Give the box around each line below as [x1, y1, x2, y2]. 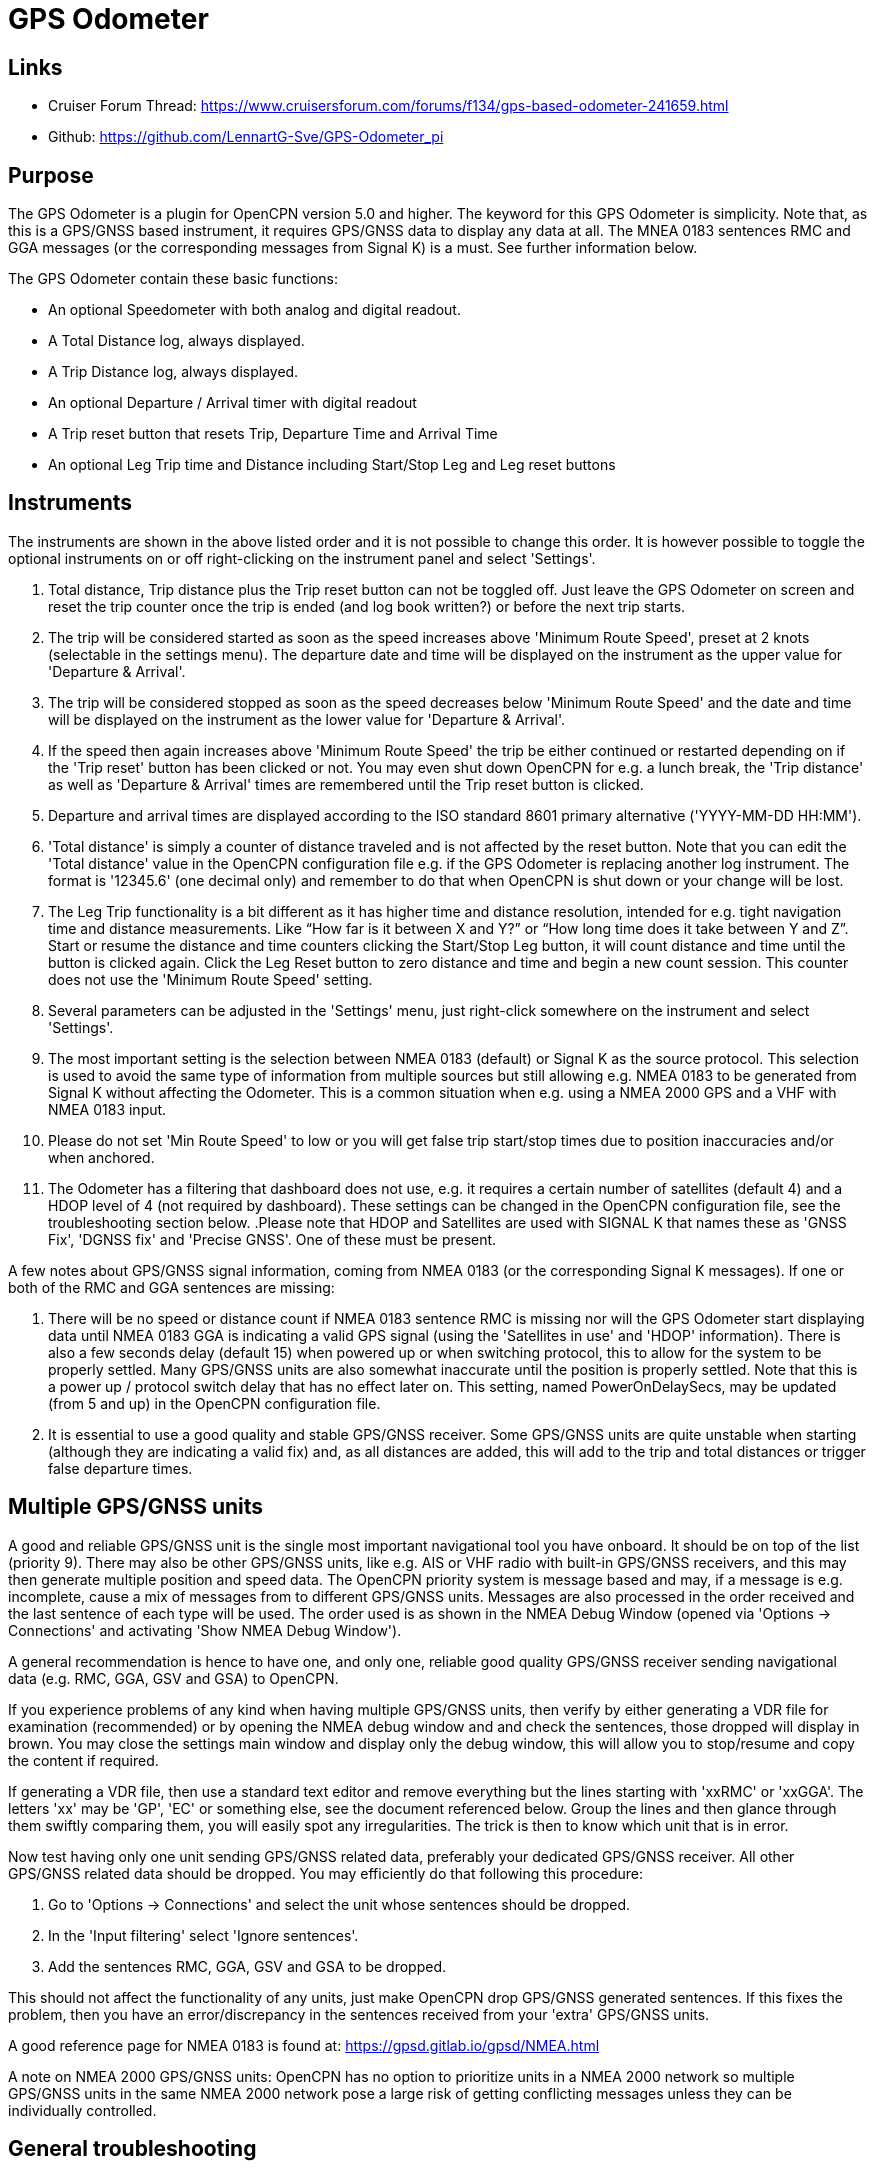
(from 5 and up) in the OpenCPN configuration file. [48, 1394, 381, 1412]
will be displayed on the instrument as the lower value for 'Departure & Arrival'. [48, 710, 566, 728]
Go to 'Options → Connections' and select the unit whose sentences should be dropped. [48, 1895, 631, 1913]
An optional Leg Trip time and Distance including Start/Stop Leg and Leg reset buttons [48, 456, 616, 474]
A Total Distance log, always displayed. [48, 332, 305, 350]
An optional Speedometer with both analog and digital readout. [48, 301, 461, 319]
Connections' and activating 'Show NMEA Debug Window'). [8, 1621, 402, 1639]
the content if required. [8, 1751, 159, 1769]
